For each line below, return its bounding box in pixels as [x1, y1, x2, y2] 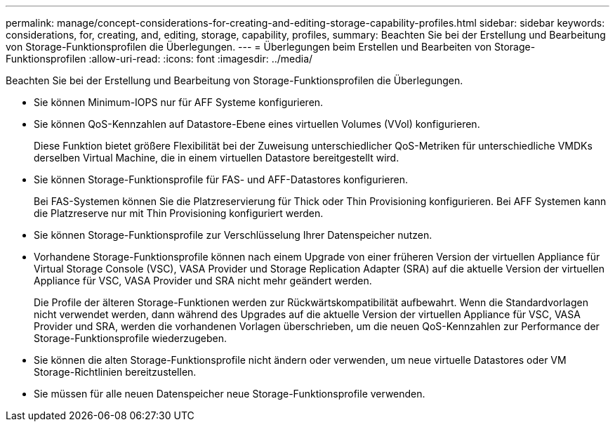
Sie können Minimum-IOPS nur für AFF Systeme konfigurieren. [34, 96, 324, 108]
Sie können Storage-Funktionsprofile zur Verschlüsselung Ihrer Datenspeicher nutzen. [34, 229, 432, 241]
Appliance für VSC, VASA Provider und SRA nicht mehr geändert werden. [34, 275, 372, 287]
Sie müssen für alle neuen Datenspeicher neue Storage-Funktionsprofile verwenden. [34, 388, 425, 400]
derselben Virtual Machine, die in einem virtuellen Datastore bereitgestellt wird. [34, 152, 399, 164]
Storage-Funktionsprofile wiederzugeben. [34, 332, 227, 344]
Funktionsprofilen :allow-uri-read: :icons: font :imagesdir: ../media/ [6, 53, 313, 65]
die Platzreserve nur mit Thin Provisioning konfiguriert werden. [34, 207, 324, 219]
